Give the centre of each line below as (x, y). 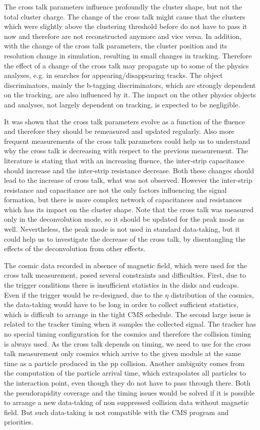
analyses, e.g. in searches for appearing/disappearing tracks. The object (113, 75)
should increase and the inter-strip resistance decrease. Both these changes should (129, 170)
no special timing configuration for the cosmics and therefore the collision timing (127, 334)
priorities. (19, 422)
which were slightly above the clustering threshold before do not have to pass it (126, 26)
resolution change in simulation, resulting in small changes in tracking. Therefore (128, 55)
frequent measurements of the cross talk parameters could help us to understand (127, 141)
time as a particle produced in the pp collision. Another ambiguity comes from (124, 363)
